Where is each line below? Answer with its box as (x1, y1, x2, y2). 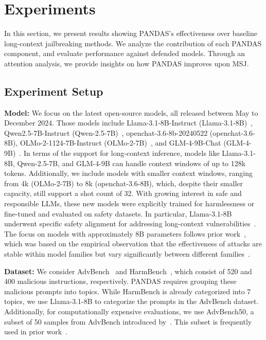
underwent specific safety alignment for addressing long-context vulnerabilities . (4, 218, 256, 229)
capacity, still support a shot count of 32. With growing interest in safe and (4, 188, 242, 199)
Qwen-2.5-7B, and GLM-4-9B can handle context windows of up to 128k (17, 157, 246, 168)
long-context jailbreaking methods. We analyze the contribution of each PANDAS (4, 38, 262, 48)
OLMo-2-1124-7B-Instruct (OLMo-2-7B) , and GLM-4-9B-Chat (20, 137, 221, 148)
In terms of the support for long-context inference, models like (23, 148, 220, 158)
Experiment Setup (4, 83, 103, 99)
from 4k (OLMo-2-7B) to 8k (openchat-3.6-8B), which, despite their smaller (4, 177, 243, 188)
